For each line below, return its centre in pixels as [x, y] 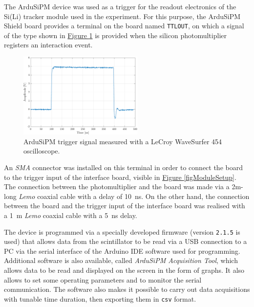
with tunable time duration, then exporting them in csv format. [100, 298]
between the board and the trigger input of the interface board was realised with [125, 206]
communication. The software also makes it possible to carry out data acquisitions [127, 289]
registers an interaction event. [48, 45]
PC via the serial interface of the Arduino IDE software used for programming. [122, 251]
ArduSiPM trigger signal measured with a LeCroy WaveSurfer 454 [123, 141]
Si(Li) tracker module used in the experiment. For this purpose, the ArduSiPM [122, 16]
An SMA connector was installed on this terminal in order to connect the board [123, 167]
